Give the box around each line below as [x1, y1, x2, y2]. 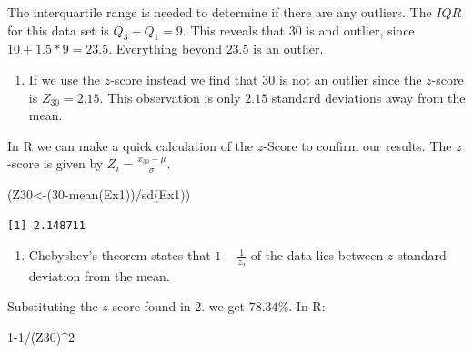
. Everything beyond [108, 39, 222, 58]
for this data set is [7, 20, 109, 39]
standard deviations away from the [271, 87, 466, 106]
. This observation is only [99, 87, 241, 106]
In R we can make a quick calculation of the [7, 136, 254, 155]
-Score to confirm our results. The [263, 136, 452, 155]
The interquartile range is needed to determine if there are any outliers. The [7, 3, 432, 21]
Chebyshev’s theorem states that [28, 246, 211, 265]
